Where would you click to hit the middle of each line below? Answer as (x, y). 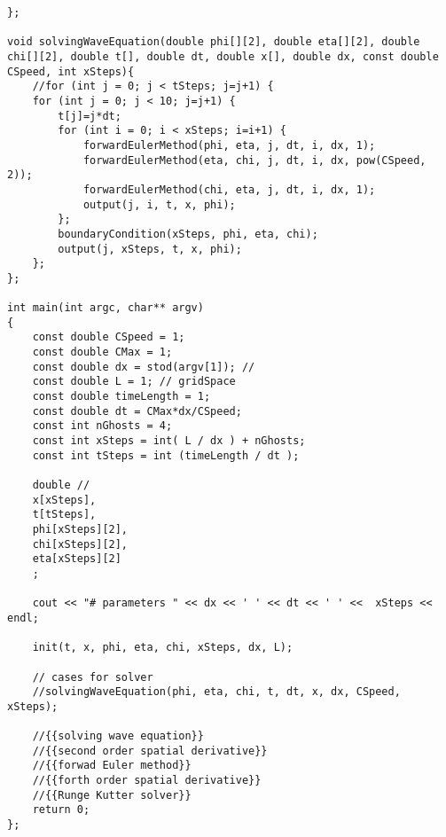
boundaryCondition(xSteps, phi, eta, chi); (188, 234)
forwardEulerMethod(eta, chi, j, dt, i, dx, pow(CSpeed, (254, 160)
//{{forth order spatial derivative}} (147, 781)
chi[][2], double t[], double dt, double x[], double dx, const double (223, 56)
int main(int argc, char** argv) (106, 308)
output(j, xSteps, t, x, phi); (150, 249)
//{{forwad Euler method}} (112, 766)
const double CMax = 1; (102, 352)
